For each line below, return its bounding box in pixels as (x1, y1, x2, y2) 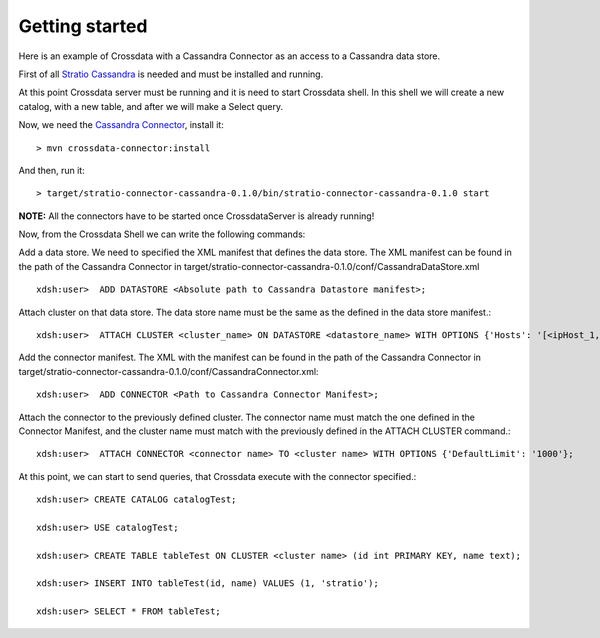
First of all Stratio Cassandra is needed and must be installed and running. (18, 68, 324, 80)
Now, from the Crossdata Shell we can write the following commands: (18, 228, 306, 240)
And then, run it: (18, 164, 85, 176)
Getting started (18, 15, 148, 37)
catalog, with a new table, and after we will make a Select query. (18, 100, 284, 112)
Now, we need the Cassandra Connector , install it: (18, 119, 224, 131)
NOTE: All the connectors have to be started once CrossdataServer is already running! (18, 210, 375, 222)
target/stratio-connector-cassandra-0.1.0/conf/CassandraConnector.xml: (18, 365, 319, 377)
